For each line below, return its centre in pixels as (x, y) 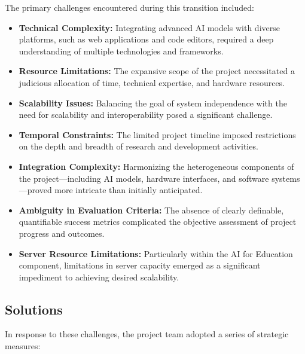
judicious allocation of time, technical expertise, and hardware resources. (152, 82)
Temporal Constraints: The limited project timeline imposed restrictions (157, 134)
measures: (23, 346)
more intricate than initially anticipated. (129, 190)
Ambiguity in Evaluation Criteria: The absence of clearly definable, (151, 210)
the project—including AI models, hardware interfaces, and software (144, 178)
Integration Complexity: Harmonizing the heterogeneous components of (156, 166)
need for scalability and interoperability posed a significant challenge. (146, 115)
